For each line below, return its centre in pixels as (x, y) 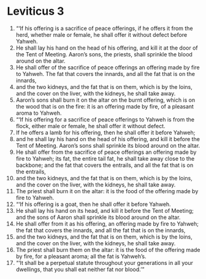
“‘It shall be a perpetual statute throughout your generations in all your (105, 262)
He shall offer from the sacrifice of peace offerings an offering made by (106, 152)
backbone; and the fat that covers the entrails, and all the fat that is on (105, 165)
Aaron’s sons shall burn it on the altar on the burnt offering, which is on (105, 100)
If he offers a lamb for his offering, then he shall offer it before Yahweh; (105, 132)
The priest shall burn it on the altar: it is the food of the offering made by (107, 191)
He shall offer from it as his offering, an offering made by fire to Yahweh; (107, 224)
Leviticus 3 (36, 11)
